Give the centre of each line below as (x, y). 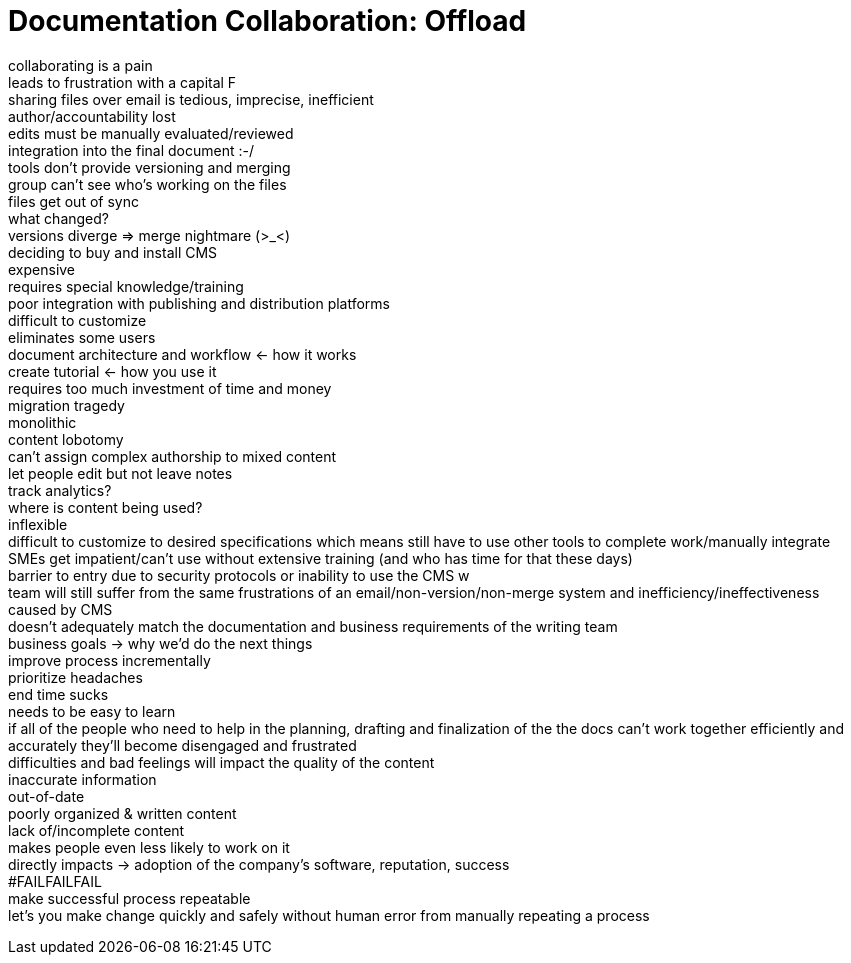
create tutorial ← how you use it (112, 371)
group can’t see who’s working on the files (147, 184)
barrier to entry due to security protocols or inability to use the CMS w (239, 575)
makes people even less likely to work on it (149, 847)
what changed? (59, 218)
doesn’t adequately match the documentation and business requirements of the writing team (313, 626)
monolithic (42, 422)
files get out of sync (73, 201)
